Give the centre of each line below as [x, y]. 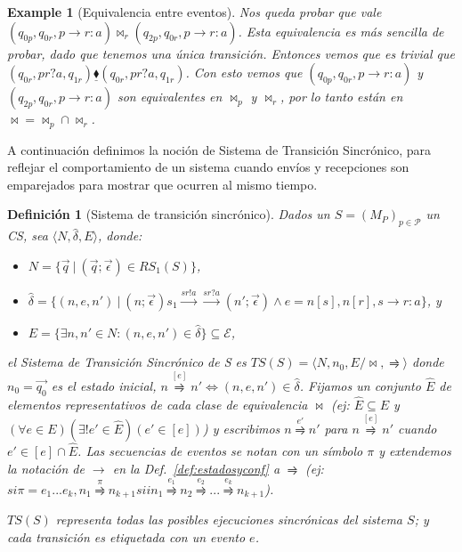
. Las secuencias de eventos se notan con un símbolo [220, 451]
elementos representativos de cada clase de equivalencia [158, 405]
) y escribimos [241, 428]
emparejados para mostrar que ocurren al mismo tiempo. [162, 184]
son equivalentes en [170, 97]
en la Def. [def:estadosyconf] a [196, 468]
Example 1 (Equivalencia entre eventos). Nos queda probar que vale [195, 12]
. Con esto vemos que [244, 73]
